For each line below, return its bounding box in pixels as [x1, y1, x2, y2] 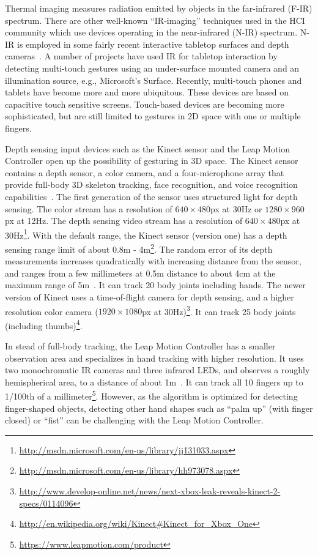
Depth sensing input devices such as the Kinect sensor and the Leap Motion [5, 142, 290, 155]
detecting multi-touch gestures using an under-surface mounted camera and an [5, 61, 300, 74]
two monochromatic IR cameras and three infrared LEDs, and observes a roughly [5, 363, 310, 376]
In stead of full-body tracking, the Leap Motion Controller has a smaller [5, 340, 276, 352]
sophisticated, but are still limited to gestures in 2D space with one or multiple [5, 110, 301, 122]
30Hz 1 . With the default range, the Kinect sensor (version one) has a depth [5, 226, 287, 241]
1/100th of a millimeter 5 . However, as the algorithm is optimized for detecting [5, 388, 298, 403]
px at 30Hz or [210, 202, 262, 215]
